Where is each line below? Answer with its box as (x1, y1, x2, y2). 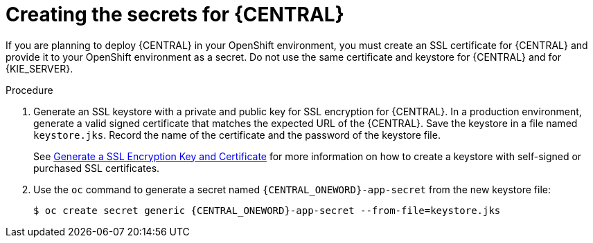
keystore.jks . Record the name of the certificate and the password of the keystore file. (33, 128, 441, 141)
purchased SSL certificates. (33, 162, 160, 174)
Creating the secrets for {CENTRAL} (6, 3, 344, 26)
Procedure (6, 84, 53, 96)
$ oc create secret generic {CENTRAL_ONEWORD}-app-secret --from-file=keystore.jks (33, 204, 501, 216)
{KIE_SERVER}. (6, 62, 73, 75)
